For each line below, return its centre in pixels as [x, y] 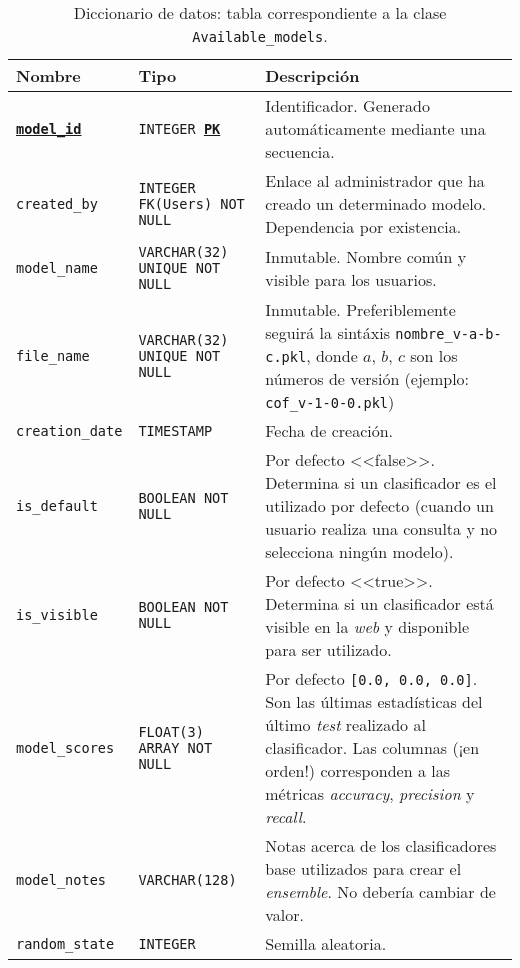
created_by [57, 203]
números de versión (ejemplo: [367, 378]
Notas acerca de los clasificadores [381, 845]
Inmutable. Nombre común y [366, 256]
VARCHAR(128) [187, 880]
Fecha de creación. [329, 430]
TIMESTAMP [175, 430]
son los [434, 355]
